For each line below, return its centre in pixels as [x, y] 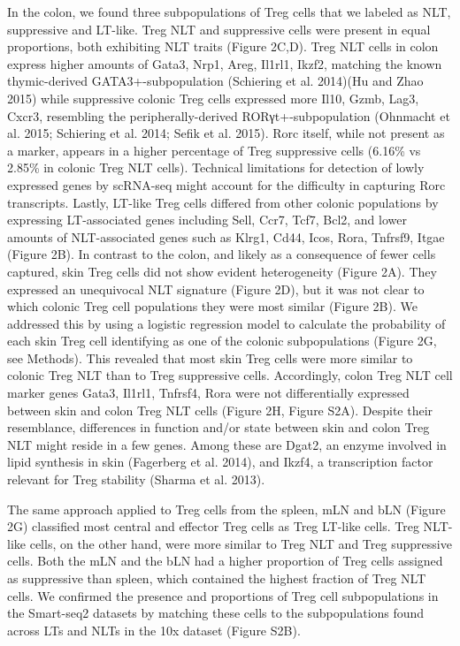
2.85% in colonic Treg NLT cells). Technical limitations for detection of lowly [216, 167]
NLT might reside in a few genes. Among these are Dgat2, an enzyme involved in [227, 444]
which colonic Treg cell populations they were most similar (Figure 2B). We [212, 306]
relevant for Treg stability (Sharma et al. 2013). [136, 479]
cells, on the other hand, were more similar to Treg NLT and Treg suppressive [241, 543]
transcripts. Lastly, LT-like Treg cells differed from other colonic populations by [223, 202]
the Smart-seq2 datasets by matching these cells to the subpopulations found [216, 613]
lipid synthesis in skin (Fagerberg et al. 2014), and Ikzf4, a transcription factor [220, 462]
